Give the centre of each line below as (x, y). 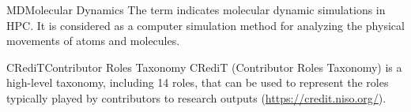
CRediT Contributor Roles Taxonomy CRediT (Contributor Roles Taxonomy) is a (204, 67)
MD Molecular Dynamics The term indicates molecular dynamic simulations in (196, 9)
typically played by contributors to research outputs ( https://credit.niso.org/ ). (196, 97)
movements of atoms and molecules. (93, 41)
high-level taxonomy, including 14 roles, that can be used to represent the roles (198, 82)
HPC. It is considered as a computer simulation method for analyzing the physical (205, 25)
